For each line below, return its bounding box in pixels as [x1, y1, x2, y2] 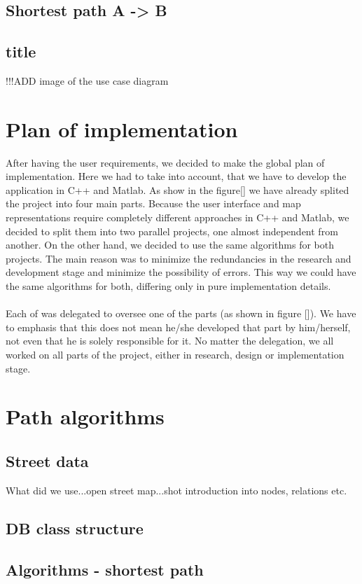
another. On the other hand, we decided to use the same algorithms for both [6, 237, 334, 252]
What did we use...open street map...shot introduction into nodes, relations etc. [6, 482, 347, 497]
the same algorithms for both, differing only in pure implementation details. [6, 279, 331, 293]
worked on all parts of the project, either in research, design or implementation [6, 347, 344, 362]
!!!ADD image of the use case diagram [6, 73, 169, 88]
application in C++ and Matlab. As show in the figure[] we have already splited [6, 182, 349, 197]
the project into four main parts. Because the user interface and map [6, 196, 301, 211]
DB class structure [6, 517, 144, 538]
